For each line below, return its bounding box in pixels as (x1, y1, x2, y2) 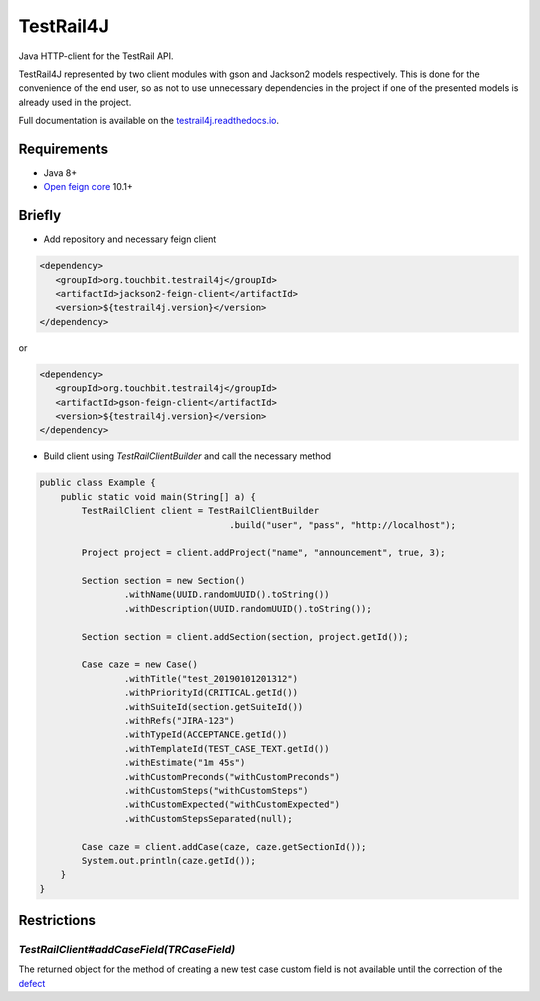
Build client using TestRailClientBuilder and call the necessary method (43, 450, 332, 462)
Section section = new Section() (81, 575, 246, 587)
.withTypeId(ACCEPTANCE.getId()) (123, 729, 288, 740)
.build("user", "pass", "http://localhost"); (229, 519, 457, 530)
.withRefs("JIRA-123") (123, 715, 235, 726)
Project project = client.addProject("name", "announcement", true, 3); (81, 547, 446, 559)
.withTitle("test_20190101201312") (123, 673, 299, 684)
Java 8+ (43, 167, 78, 179)
